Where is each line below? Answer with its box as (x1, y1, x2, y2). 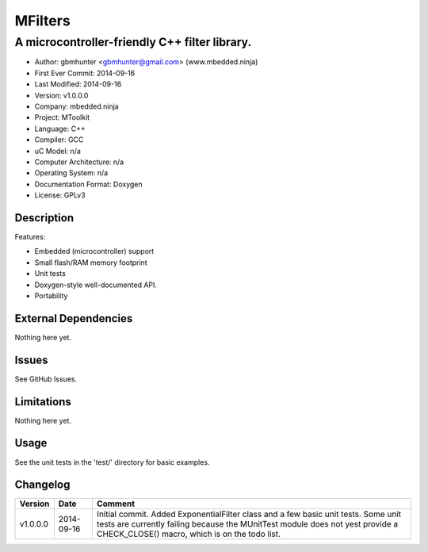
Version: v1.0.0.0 (34, 90, 89, 100)
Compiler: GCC (34, 135, 84, 144)
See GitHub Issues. (14, 374, 78, 384)
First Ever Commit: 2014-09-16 (34, 68, 136, 78)
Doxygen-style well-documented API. (34, 280, 158, 289)
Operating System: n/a (34, 168, 109, 178)
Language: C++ (34, 124, 86, 133)
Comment (96, 498, 135, 509)
